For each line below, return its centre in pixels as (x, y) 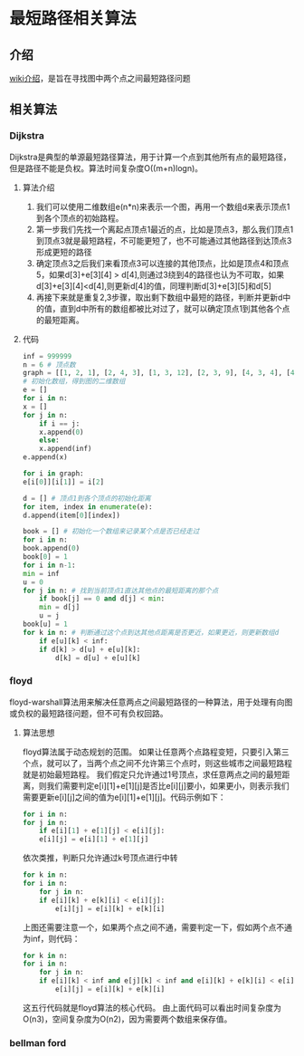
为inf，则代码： (51, 938)
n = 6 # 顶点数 (49, 365)
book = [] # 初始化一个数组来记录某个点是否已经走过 (111, 532)
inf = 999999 (47, 356)
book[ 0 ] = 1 (45, 557)
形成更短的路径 (64, 252)
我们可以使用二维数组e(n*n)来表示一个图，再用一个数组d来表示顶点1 (163, 206)
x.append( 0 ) (62, 432)
